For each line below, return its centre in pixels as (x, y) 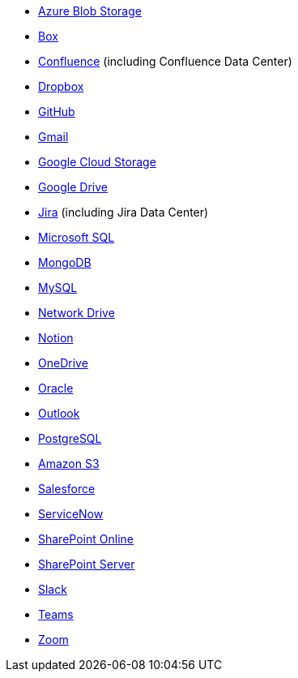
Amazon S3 (69, 463)
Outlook (59, 413)
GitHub (57, 112)
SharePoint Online (86, 539)
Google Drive (73, 187)
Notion (56, 338)
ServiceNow (71, 514)
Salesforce (67, 489)
